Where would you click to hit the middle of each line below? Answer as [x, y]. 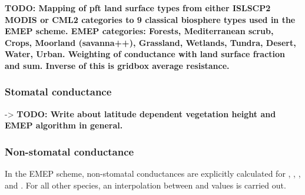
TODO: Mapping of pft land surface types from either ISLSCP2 [138, 8]
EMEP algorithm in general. [64, 125]
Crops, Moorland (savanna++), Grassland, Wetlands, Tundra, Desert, [150, 42]
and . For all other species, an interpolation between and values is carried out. [145, 185]
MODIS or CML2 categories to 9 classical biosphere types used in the [150, 19]
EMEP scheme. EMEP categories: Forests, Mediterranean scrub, [139, 31]
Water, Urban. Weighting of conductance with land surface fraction [145, 54]
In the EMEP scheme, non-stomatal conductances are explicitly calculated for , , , [153, 173]
